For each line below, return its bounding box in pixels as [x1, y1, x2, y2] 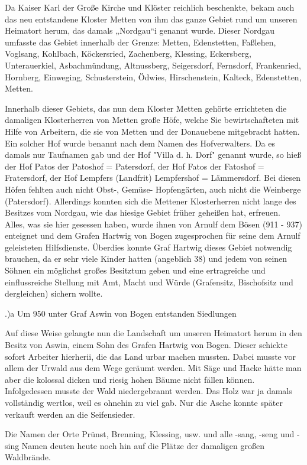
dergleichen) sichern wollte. [5, 287, 103, 300]
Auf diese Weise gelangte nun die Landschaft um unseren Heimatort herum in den [5, 327, 302, 339]
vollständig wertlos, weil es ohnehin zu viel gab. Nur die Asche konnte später [5, 396, 283, 408]
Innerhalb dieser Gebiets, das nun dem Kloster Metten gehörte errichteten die [5, 102, 287, 114]
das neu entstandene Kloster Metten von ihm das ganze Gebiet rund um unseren [5, 12, 298, 25]
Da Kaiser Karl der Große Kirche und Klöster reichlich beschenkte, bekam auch [5, 1, 295, 13]
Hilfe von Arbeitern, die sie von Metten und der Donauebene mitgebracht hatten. [5, 125, 300, 137]
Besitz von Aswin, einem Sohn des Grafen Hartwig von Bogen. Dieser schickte [5, 339, 287, 351]
